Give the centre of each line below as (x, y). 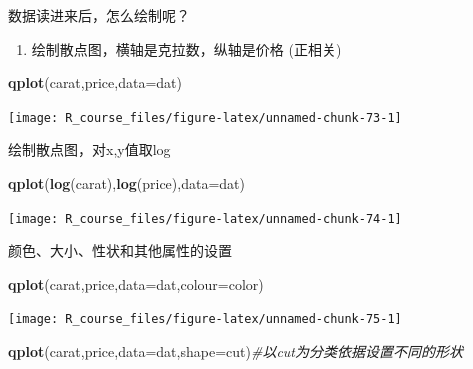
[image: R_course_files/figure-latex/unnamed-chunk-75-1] (205, 319)
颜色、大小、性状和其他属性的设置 (120, 250)
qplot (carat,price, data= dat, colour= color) (136, 283)
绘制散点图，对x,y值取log (89, 149)
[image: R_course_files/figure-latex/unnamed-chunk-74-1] (205, 218)
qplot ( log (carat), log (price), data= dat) (126, 183)
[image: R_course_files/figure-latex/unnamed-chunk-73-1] (205, 117)
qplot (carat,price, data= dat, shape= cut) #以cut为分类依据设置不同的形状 (236, 351)
